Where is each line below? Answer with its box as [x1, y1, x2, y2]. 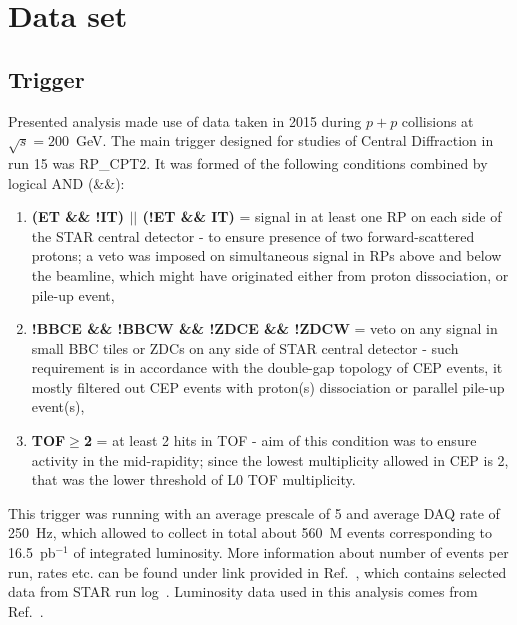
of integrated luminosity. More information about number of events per [73, 542, 509, 563]
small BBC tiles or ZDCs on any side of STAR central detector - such [31, 337, 459, 358]
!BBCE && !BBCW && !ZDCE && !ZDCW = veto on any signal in [31, 318, 498, 339]
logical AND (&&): [8, 172, 125, 193]
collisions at [401, 110, 474, 131]
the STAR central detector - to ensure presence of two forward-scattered [31, 225, 475, 246]
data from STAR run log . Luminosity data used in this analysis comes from [8, 581, 478, 602]
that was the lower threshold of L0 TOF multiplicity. [31, 469, 356, 490]
